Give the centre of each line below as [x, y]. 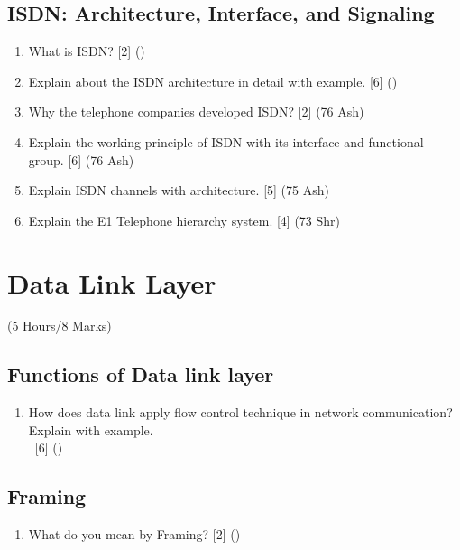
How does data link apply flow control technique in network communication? [240, 412]
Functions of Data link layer [141, 374]
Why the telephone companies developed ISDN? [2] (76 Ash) [196, 112]
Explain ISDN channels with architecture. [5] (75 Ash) [179, 190]
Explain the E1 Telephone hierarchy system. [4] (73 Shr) [184, 220]
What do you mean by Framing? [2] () [134, 534]
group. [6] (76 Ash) [81, 159]
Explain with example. [91, 429]
